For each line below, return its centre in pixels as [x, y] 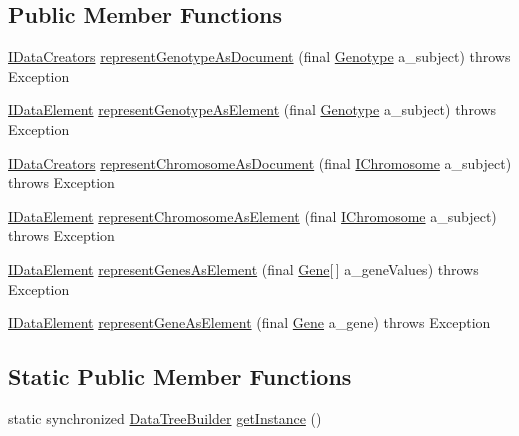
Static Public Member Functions [180, 376]
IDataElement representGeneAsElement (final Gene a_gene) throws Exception [249, 322]
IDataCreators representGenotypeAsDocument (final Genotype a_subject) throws [259, 56]
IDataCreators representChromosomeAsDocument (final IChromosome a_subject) [260, 162]
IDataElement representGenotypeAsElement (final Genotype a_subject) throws [252, 109]
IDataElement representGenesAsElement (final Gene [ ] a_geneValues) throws [243, 268]
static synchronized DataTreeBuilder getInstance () [165, 417]
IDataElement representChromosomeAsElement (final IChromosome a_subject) [252, 215]
